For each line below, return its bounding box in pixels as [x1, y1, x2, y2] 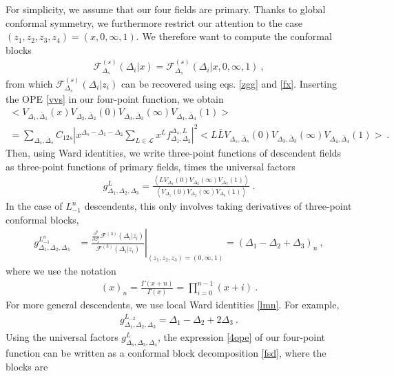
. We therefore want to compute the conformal [136, 29, 332, 43]
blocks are [6, 359, 48, 373]
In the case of [6, 199, 63, 213]
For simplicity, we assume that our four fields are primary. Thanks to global [6, 2, 326, 16]
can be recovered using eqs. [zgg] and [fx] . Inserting [121, 76, 337, 90]
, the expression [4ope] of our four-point [158, 330, 326, 344]
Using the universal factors [6, 330, 118, 344]
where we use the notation [6, 264, 116, 278]
